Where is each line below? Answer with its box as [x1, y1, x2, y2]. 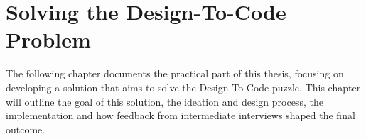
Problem [6, 25, 91, 54]
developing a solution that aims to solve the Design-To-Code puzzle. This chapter [6, 79, 361, 94]
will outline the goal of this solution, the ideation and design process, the [6, 94, 323, 109]
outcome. [6, 121, 45, 136]
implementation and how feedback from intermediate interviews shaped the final [6, 108, 355, 123]
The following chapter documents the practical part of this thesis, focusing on [6, 66, 344, 81]
